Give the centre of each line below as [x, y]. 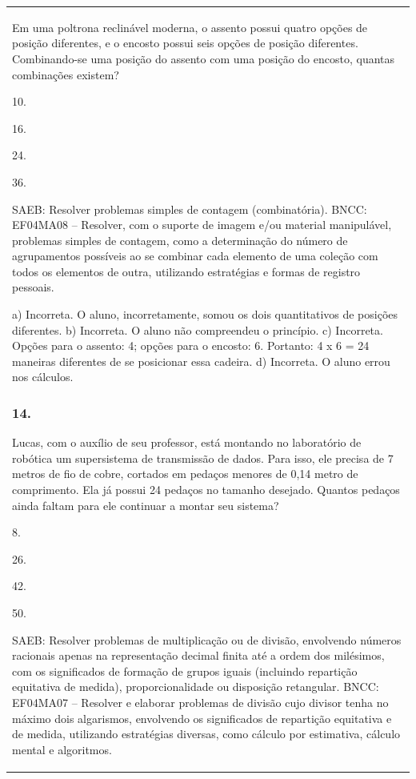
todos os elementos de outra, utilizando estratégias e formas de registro [186, 271]
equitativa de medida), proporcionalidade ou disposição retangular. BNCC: [196, 687]
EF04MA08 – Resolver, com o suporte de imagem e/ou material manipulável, [202, 225]
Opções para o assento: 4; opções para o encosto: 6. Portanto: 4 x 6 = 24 [191, 345]
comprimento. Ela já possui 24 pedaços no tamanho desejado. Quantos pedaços [206, 490]
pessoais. [33, 287]
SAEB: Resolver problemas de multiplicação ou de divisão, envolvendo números [207, 639]
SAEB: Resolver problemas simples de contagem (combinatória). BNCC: [190, 209]
